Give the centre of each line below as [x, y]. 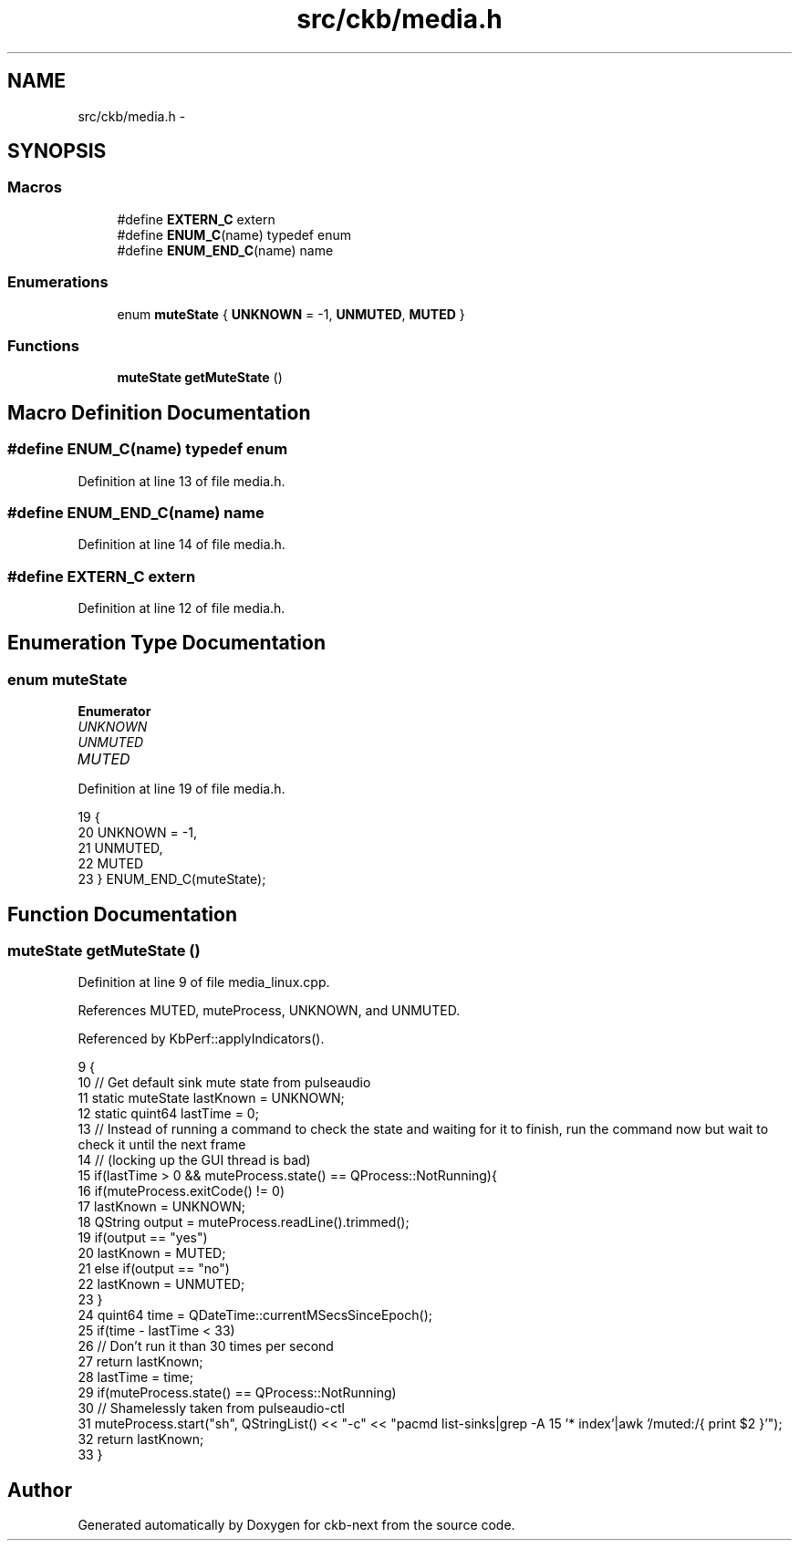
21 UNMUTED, [120, 848]
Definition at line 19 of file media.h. [182, 789]
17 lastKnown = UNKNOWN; [162, 1207]
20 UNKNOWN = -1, [137, 833]
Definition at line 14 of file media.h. [182, 545]
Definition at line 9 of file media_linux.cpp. [204, 982]
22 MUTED [111, 864]
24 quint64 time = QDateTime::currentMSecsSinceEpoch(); [255, 1315]
